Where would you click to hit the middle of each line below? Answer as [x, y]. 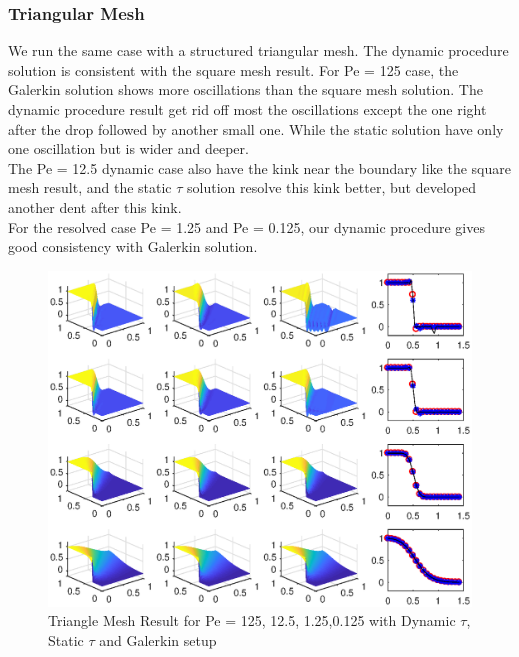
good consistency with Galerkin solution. [133, 246]
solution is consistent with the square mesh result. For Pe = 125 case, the [233, 69]
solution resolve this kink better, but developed [331, 187]
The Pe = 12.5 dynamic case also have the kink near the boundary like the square [259, 167]
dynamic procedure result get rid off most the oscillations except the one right [247, 109]
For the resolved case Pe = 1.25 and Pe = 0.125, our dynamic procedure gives [246, 226]
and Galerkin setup [158, 639]
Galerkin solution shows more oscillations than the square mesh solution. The [245, 89]
